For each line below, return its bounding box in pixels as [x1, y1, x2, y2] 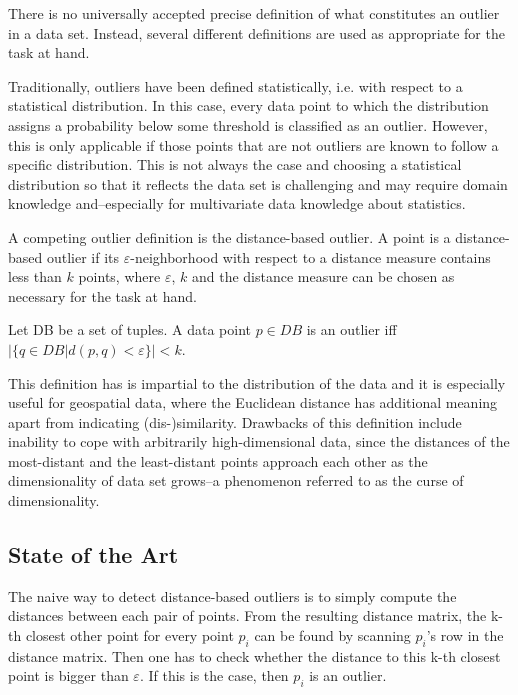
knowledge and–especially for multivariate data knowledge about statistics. [8, 193, 466, 214]
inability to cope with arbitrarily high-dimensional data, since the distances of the [8, 431, 510, 452]
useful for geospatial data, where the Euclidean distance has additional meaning [8, 392, 498, 413]
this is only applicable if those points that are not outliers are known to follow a [8, 134, 499, 155]
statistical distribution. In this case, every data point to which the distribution [8, 95, 489, 116]
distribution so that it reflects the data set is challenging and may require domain [8, 173, 508, 194]
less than [8, 266, 62, 287]
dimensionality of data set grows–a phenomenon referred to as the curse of [8, 470, 464, 491]
